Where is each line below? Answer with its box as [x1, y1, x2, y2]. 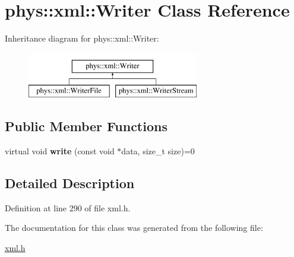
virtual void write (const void [5, 145, 115, 157]
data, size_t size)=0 [121, 145, 195, 157]
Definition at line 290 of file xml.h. [5, 201, 131, 214]
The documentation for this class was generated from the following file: [5, 221, 263, 234]
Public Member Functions [5, 117, 167, 135]
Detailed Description [5, 174, 135, 192]
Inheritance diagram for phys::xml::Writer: [5, 32, 159, 45]
